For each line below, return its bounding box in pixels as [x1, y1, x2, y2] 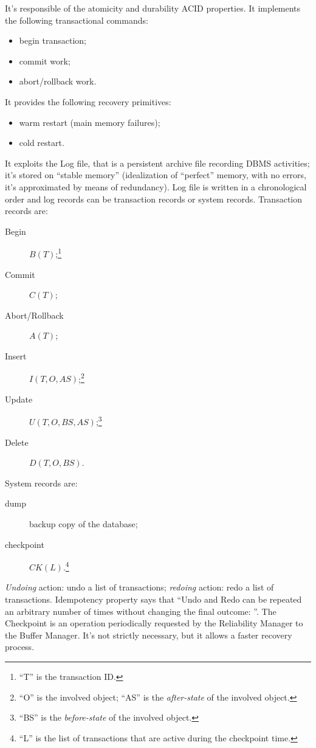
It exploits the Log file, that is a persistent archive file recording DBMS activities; [5, 156, 310, 169]
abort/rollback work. [19, 75, 97, 88]
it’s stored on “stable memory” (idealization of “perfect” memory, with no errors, [5, 168, 307, 181]
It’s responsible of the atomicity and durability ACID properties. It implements [5, 2, 301, 14]
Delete [5, 435, 29, 448]
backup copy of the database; [29, 518, 138, 530]
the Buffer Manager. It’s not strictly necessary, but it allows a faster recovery [5, 628, 292, 641]
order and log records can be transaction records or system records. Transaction [5, 192, 303, 205]
